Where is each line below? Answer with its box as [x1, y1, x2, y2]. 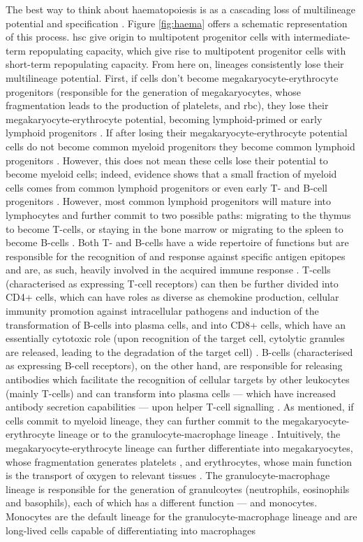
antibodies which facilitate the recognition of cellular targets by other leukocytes [6, 372, 350, 387]
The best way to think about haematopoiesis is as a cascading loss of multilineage [6, 2, 356, 16]
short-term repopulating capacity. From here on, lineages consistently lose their [6, 57, 344, 71]
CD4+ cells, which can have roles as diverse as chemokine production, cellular [6, 290, 339, 304]
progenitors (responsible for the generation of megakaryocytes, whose [6, 84, 301, 99]
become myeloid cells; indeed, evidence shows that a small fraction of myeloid [6, 166, 337, 181]
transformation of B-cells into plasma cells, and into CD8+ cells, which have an [6, 317, 346, 331]
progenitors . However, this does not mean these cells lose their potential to [6, 152, 328, 167]
